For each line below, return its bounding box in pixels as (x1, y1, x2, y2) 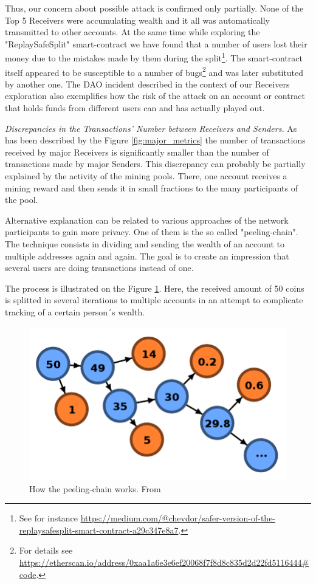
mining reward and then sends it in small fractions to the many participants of (5, 181, 298, 194)
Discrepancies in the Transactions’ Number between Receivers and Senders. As (5, 122, 297, 134)
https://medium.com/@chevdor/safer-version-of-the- (80, 512, 276, 524)
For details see (19, 544, 73, 557)
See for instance (19, 512, 78, 524)
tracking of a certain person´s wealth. (5, 305, 145, 318)
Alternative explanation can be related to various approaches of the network (5, 213, 289, 226)
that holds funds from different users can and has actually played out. (5, 101, 265, 114)
